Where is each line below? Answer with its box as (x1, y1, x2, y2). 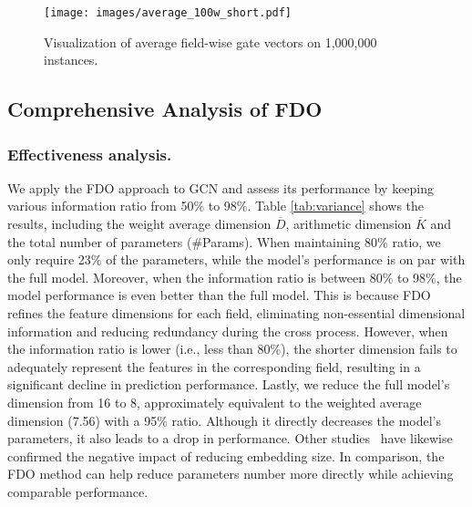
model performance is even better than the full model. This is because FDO (7, 285, 431, 305)
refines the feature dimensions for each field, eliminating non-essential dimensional (7, 304, 466, 322)
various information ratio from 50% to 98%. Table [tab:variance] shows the (7, 196, 425, 215)
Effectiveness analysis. (7, 142, 172, 165)
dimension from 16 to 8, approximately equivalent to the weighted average (7, 392, 422, 411)
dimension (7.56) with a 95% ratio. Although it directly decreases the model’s (7, 410, 442, 429)
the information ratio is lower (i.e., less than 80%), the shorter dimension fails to (7, 339, 457, 358)
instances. (44, 50, 98, 69)
